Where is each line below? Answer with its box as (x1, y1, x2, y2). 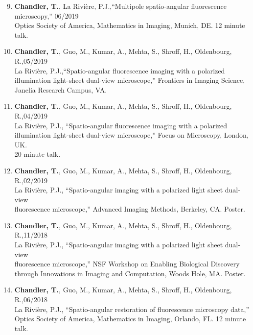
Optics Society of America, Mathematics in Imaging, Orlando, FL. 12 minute (14, 313, 246, 324)
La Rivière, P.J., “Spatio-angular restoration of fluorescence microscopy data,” (14, 304, 250, 314)
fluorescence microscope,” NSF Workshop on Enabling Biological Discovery (14, 259, 240, 269)
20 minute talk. (14, 149, 61, 159)
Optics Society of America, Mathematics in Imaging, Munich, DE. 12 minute (14, 20, 245, 30)
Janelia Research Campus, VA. (14, 84, 107, 95)
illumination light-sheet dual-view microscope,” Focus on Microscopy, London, (14, 130, 249, 140)
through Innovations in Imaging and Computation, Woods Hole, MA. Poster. (14, 268, 246, 278)
